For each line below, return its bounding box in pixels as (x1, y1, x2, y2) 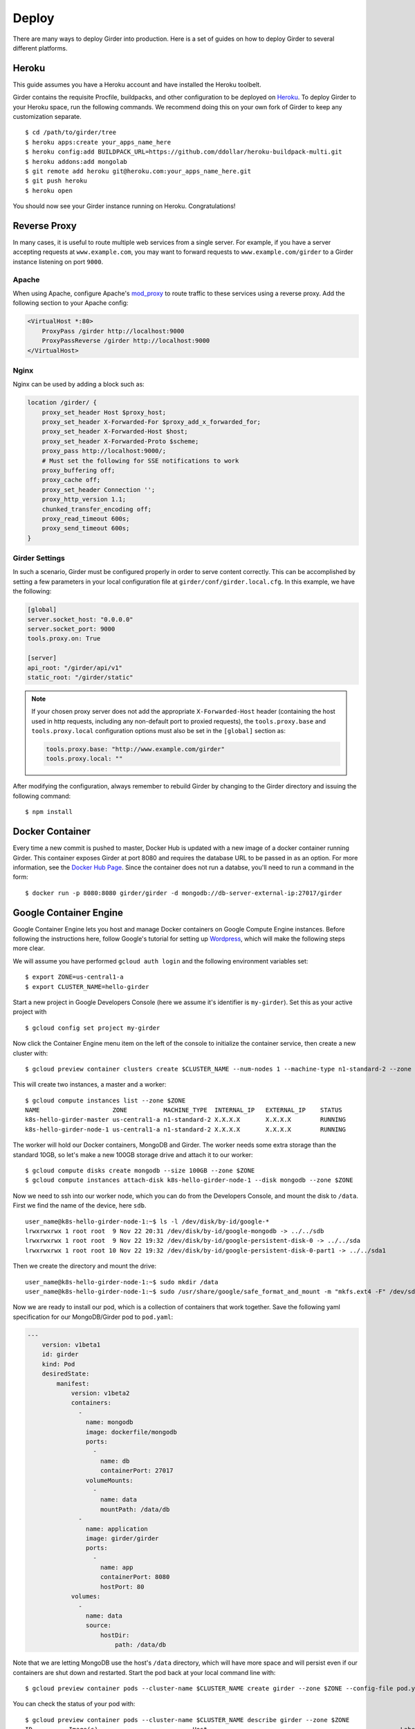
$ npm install (25, 808, 73, 816)
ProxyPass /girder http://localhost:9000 (41, 327, 185, 335)
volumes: (71, 1593, 101, 1600)
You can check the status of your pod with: (12, 1700, 136, 1708)
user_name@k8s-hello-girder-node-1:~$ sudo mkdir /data (25, 1278, 219, 1286)
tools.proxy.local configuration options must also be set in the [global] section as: (31, 727, 286, 735)
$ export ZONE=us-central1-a (25, 973, 124, 981)
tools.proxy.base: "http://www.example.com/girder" (46, 746, 225, 753)
